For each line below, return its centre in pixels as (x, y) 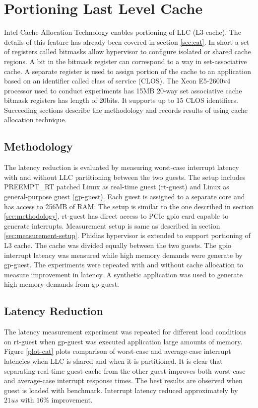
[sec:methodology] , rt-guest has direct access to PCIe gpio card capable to (116, 216)
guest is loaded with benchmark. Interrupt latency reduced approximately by (121, 390)
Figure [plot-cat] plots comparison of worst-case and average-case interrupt (118, 351)
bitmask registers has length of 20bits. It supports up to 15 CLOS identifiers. (121, 100)
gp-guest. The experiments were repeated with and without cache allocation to (124, 265)
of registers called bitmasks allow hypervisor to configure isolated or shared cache (128, 51)
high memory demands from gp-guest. (62, 284)
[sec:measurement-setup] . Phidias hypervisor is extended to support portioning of (127, 235)
